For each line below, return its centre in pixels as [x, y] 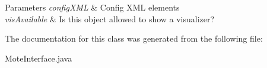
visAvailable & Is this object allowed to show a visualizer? [110, 18]
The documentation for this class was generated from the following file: [134, 38]
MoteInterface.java [39, 58]
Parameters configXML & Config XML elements [92, 7]
